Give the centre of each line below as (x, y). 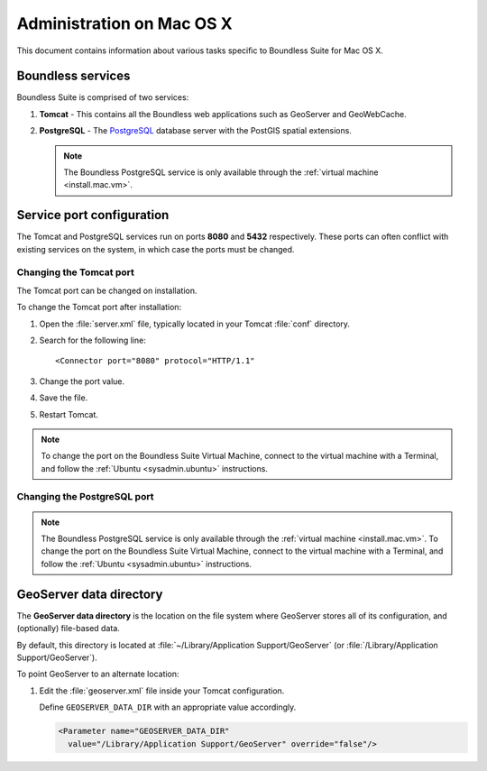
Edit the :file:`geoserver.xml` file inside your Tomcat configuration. (162, 691)
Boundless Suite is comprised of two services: (103, 97)
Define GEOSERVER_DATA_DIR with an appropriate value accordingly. (168, 707)
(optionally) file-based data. (69, 629)
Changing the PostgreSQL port (85, 496)
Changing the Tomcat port (76, 272)
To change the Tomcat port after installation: (99, 307)
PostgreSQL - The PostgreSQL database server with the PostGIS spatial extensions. (195, 131)
